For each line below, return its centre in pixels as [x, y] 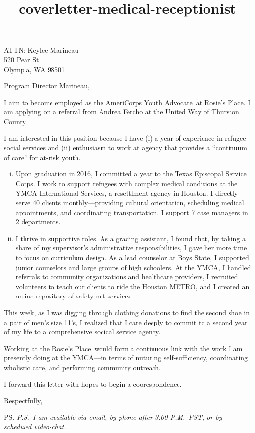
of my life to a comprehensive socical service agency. [82, 332]
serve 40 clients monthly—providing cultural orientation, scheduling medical [130, 203]
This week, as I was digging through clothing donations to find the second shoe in [127, 312]
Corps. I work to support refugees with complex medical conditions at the [127, 183]
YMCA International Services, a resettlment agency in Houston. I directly [127, 193]
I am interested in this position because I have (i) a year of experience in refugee [125, 138]
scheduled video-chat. [35, 426]
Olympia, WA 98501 [35, 69]
